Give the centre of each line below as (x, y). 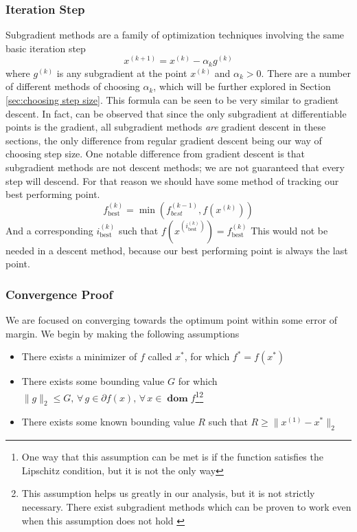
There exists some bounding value (93, 381)
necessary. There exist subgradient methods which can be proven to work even (186, 507)
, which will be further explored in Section (242, 86)
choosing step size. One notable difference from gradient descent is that (156, 154)
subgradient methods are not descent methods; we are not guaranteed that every (175, 167)
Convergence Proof (59, 294)
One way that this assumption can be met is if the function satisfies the (172, 457)
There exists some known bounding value (108, 422)
